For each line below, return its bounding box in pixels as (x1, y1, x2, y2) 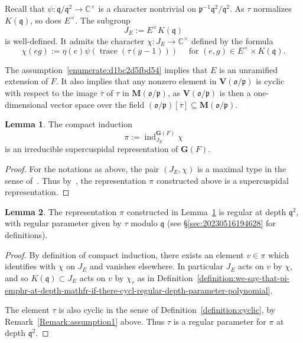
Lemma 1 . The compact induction (5, 118, 133, 130)
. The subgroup (75, 14, 131, 26)
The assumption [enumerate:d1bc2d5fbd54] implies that (5, 63, 208, 75)
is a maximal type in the (197, 162, 286, 174)
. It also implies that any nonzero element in (56, 75, 217, 87)
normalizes (253, 2, 292, 14)
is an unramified (219, 63, 278, 75)
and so (5, 271, 28, 283)
